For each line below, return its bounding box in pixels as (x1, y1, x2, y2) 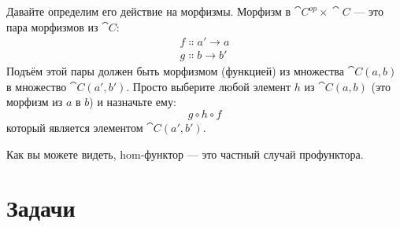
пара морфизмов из (6, 18, 98, 35)
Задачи (6, 192, 76, 224)
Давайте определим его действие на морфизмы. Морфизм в (6, 3, 291, 19)
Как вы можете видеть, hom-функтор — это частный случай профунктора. (6, 145, 364, 162)
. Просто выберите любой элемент (126, 78, 291, 94)
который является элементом (6, 119, 143, 136)
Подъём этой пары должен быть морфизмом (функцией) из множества (6, 63, 344, 79)
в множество (6, 78, 67, 94)
